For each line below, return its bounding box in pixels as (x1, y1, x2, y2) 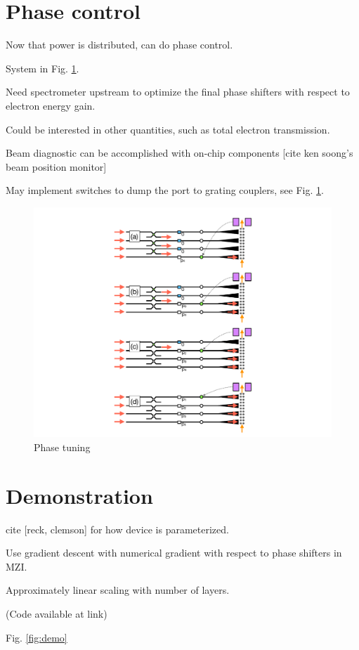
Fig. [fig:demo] (6, 630, 67, 644)
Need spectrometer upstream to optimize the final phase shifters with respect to (6, 84, 350, 99)
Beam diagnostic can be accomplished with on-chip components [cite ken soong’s (6, 145, 353, 160)
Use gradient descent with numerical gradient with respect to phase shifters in (6, 545, 342, 560)
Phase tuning (34, 439, 91, 454)
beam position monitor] (6, 159, 107, 174)
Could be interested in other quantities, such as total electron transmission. (6, 122, 330, 136)
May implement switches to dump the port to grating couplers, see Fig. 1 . (6, 183, 324, 197)
